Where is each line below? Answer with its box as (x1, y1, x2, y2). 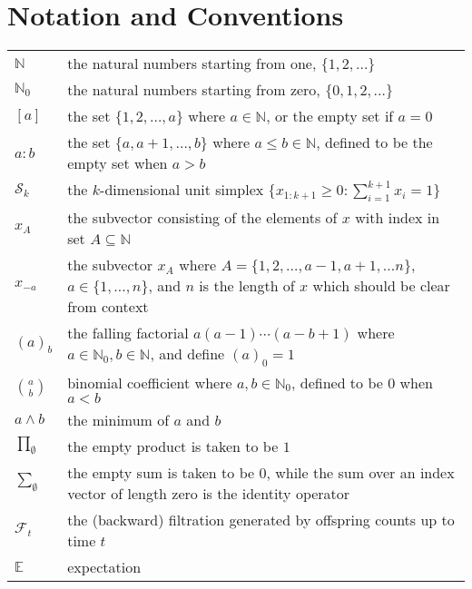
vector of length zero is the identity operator (67, 482, 350, 504)
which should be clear (312, 275, 450, 297)
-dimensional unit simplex (100, 179, 264, 201)
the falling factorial (67, 322, 189, 344)
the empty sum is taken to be (67, 461, 255, 483)
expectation (67, 555, 142, 577)
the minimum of (67, 408, 170, 430)
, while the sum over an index (266, 461, 455, 483)
